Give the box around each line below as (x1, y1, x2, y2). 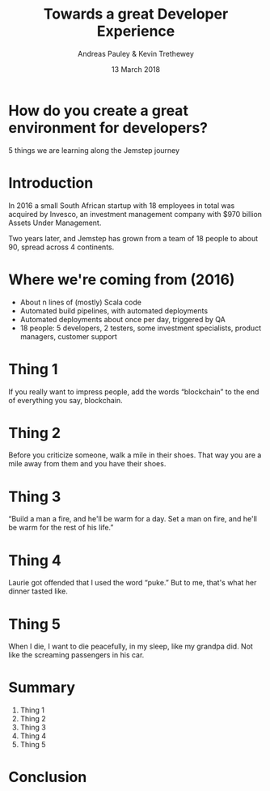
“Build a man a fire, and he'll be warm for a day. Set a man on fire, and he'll (8, 514, 257, 524)
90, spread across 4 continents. (8, 242, 115, 252)
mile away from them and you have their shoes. (8, 459, 167, 469)
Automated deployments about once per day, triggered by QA (19, 314, 226, 324)
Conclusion (8, 768, 87, 786)
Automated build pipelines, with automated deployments (19, 305, 209, 316)
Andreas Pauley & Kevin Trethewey (78, 49, 194, 58)
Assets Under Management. (8, 218, 102, 228)
